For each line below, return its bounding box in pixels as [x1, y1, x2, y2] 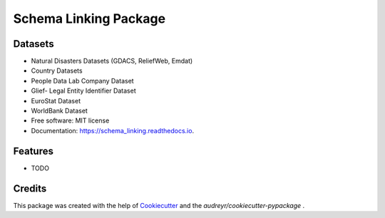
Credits [13, 182, 47, 194]
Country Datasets [31, 66, 83, 75]
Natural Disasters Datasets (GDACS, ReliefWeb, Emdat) [31, 57, 193, 66]
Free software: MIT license [31, 116, 110, 125]
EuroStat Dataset [31, 96, 81, 105]
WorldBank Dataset [31, 107, 88, 115]
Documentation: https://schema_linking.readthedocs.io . [31, 126, 195, 135]
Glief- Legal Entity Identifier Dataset [31, 86, 137, 95]
